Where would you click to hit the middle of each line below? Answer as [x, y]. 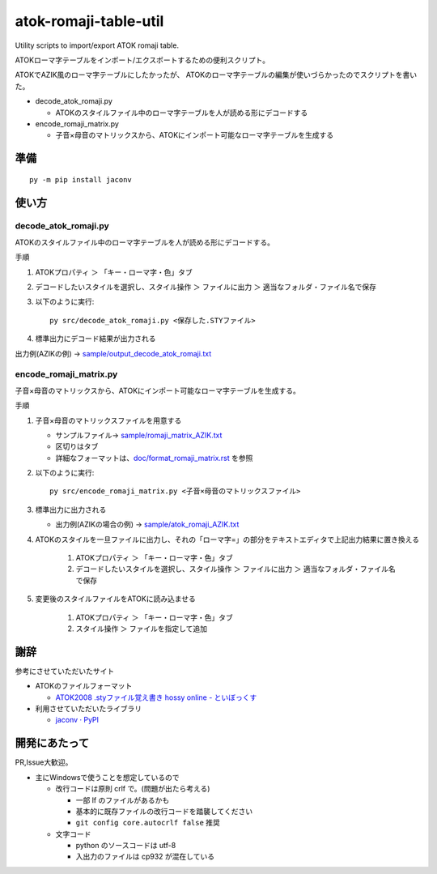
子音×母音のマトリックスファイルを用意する [108, 420]
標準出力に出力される [71, 509]
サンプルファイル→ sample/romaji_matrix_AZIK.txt [139, 435]
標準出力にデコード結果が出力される [95, 339]
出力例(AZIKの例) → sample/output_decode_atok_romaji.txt [113, 353]
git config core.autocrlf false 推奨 [148, 823]
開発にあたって [52, 743]
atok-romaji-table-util [89, 21]
